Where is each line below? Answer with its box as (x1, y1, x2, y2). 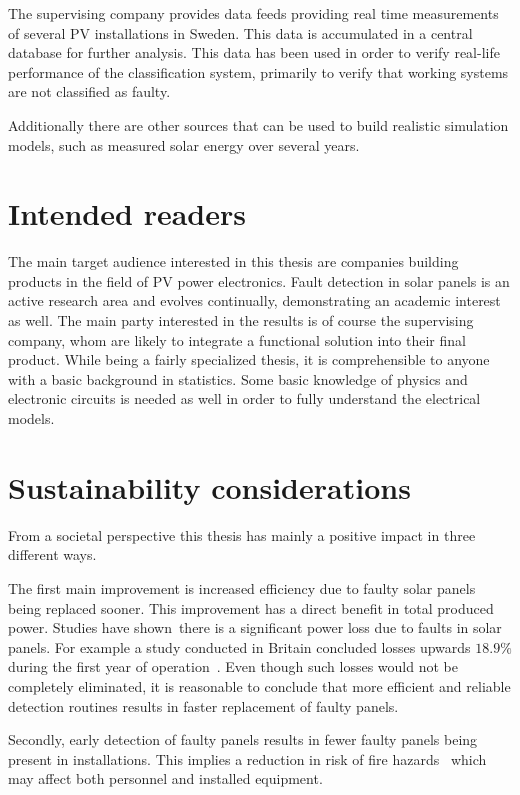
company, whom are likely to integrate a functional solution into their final (8, 329, 466, 350)
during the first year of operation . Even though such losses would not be (8, 656, 458, 677)
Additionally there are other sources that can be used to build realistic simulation (8, 114, 509, 135)
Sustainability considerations (8, 466, 411, 507)
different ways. (8, 544, 97, 565)
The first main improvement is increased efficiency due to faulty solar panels (8, 577, 476, 598)
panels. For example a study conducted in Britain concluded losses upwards (8, 636, 471, 657)
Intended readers (8, 193, 246, 234)
